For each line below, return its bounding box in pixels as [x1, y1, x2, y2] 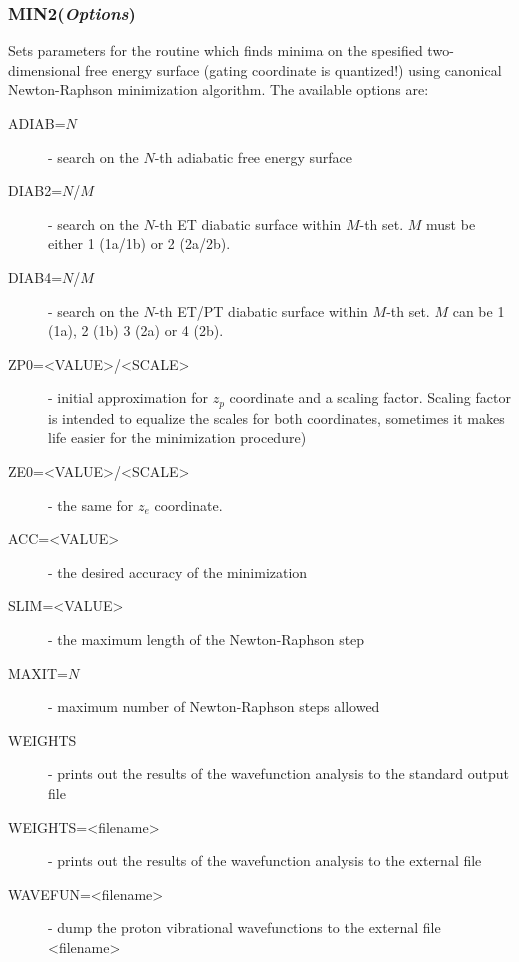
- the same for [48, 494, 134, 515]
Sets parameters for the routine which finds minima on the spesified [8, 40, 423, 61]
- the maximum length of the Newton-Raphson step [48, 628, 365, 649]
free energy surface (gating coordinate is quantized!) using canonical [85, 59, 502, 80]
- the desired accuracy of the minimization [48, 561, 308, 582]
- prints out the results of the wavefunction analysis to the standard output [48, 763, 510, 784]
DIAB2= [8, 180, 63, 201]
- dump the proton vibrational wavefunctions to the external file [48, 917, 441, 938]
